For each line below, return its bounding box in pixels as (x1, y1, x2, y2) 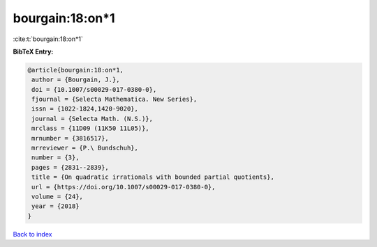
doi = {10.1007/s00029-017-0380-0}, (31, 86, 157, 93)
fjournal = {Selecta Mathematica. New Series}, (31, 95, 198, 104)
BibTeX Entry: (13, 47, 54, 56)
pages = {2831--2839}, (31, 164, 110, 171)
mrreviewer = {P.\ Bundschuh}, (31, 144, 139, 152)
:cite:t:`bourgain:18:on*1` (13, 35, 83, 43)
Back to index (13, 230, 52, 238)
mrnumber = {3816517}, (31, 134, 110, 142)
